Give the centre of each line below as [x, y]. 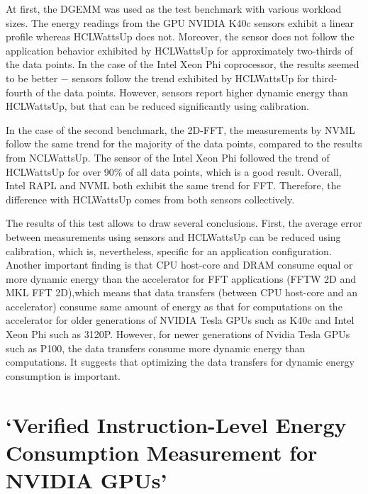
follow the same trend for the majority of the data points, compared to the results [184, 144]
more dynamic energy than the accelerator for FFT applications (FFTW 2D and [181, 278]
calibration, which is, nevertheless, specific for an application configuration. [169, 251]
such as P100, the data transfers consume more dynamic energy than [156, 348]
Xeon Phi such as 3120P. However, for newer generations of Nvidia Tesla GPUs [178, 334]
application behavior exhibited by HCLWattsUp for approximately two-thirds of [179, 50]
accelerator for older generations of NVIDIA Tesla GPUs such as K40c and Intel [180, 320]
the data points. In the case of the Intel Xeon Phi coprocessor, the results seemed [183, 64]
